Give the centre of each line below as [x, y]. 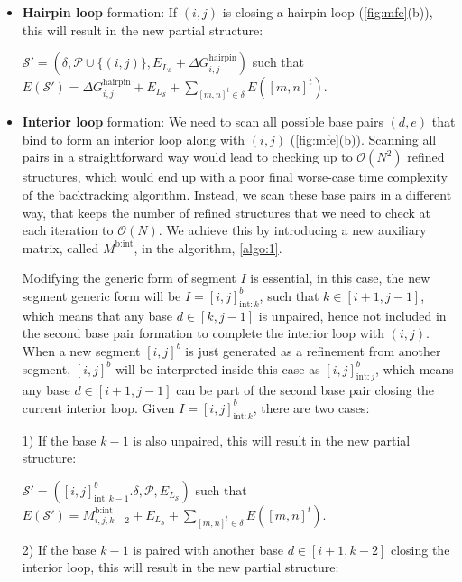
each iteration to [68, 230]
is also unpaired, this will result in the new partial [272, 440]
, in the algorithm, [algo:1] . [208, 247]
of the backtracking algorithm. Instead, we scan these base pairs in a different [237, 194]
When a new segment [81, 350]
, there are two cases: [311, 407]
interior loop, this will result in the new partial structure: [180, 567]
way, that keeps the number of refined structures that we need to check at [226, 212]
